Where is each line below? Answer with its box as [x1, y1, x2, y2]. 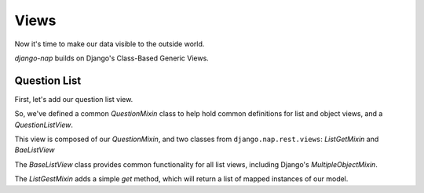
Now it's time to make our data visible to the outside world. [14, 39, 205, 49]
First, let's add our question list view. [14, 94, 133, 104]
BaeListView [14, 145, 55, 155]
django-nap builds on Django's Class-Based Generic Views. [14, 53, 210, 63]
